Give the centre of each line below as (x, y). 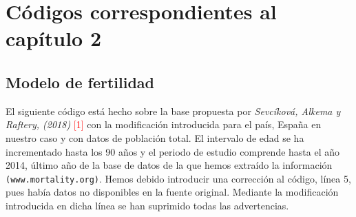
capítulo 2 (54, 38)
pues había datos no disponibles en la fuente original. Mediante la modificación (172, 192)
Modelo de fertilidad (80, 82)
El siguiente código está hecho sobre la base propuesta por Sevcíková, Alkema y (173, 111)
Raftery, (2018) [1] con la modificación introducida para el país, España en (164, 124)
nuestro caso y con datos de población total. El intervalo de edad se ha (155, 137)
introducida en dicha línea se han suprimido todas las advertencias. (147, 205)
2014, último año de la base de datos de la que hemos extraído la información (169, 165)
